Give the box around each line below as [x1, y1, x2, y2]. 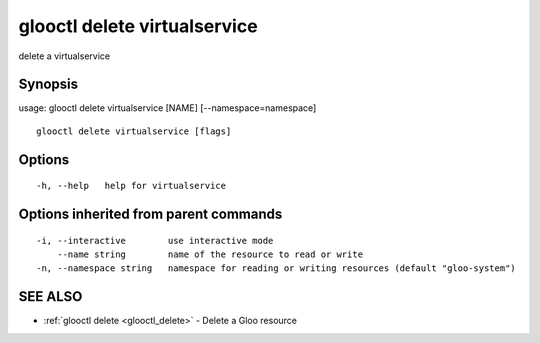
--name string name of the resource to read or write [56, 249, 364, 260]
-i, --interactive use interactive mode [36, 235, 274, 246]
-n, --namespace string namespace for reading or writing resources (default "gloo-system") [36, 263, 517, 274]
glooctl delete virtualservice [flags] [36, 125, 232, 137]
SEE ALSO [18, 288, 83, 305]
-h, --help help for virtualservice [36, 180, 227, 192]
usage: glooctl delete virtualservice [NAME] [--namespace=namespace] [18, 102, 317, 114]
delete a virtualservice [18, 50, 110, 62]
